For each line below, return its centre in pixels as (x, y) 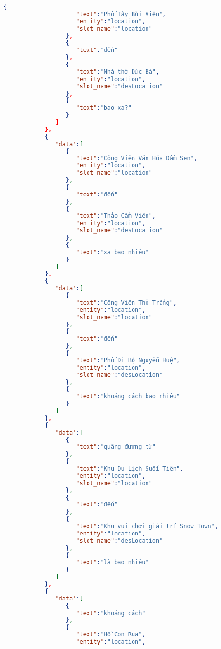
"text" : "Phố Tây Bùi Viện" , (121, 14)
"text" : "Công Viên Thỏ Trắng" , (126, 302)
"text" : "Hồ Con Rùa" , (111, 635)
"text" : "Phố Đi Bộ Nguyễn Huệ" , (128, 360)
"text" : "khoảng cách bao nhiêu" (128, 397)
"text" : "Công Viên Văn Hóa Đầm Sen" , (137, 158)
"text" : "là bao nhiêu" (112, 562)
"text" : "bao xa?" (104, 108)
